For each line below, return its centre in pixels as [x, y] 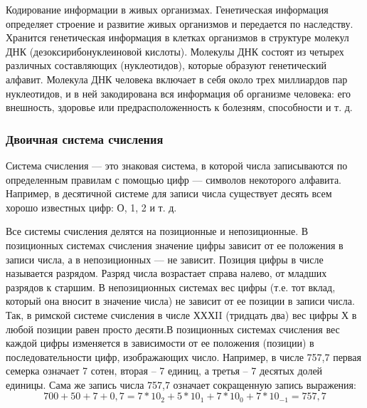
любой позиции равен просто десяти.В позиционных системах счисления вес [173, 329]
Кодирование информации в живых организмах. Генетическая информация [167, 9]
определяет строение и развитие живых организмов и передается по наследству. [180, 23]
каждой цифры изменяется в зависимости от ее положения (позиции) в [160, 343]
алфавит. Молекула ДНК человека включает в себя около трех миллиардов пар [177, 79]
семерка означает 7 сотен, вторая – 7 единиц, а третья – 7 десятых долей [164, 371]
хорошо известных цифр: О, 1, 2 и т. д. [91, 207]
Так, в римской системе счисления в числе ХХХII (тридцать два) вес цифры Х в [181, 314]
